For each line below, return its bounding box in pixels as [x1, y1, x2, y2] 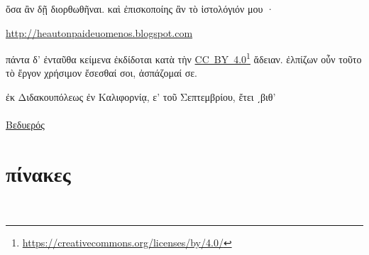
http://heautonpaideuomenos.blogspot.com [6, 25, 193, 40]
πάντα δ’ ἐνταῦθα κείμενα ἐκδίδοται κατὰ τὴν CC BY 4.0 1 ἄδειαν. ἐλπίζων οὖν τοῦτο [6, 50, 362, 66]
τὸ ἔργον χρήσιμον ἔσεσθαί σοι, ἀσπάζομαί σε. [6, 65, 198, 80]
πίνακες [6, 159, 71, 188]
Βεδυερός [6, 117, 45, 132]
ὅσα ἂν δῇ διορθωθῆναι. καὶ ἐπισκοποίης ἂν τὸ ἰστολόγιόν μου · [6, 1, 275, 16]
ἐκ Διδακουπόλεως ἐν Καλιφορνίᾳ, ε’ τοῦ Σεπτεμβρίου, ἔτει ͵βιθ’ [6, 89, 276, 104]
